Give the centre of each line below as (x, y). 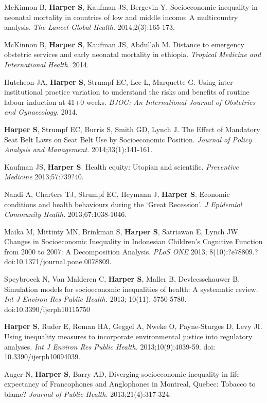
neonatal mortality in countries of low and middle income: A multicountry (121, 17)
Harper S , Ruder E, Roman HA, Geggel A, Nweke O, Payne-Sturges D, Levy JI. (133, 326)
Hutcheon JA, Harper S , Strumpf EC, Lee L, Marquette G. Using (110, 81)
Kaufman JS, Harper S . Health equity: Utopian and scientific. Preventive (121, 166)
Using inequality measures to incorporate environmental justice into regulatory (128, 336)
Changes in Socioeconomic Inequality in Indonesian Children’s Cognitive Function (133, 241)
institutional (23, 92)
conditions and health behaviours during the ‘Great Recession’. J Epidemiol (123, 204)
